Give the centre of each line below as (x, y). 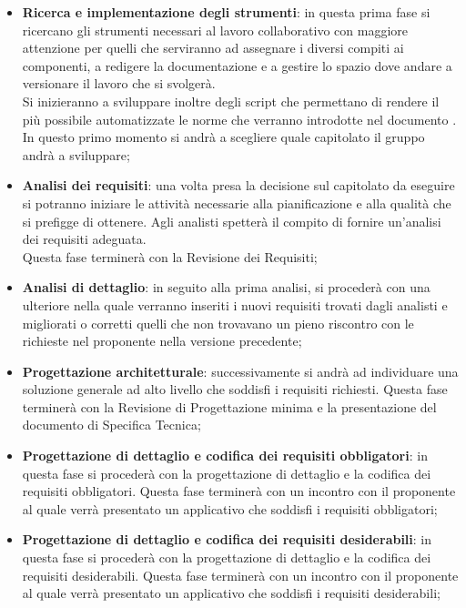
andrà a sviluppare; (76, 154)
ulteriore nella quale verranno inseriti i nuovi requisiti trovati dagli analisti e (235, 304)
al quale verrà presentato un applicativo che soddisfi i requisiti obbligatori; (230, 508)
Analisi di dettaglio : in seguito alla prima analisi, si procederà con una (226, 287)
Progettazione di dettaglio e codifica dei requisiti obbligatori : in (225, 456)
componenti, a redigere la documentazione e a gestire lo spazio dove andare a (237, 65)
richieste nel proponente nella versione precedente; (162, 341)
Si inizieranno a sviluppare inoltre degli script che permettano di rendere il (231, 101)
